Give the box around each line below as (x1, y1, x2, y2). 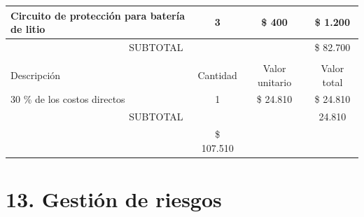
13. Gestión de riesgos (6, 185, 222, 213)
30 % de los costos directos (10, 92, 125, 106)
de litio (10, 22, 45, 36)
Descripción (10, 67, 61, 82)
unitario (257, 74, 292, 89)
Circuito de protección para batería (10, 8, 185, 22)
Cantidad (197, 67, 237, 82)
